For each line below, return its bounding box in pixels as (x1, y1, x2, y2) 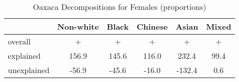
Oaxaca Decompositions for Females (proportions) (33, 1, 206, 12)
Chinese (136, 21, 168, 32)
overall (8, 36, 31, 47)
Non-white (57, 21, 99, 32)
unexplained (8, 64, 50, 76)
